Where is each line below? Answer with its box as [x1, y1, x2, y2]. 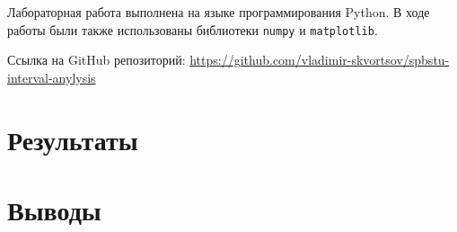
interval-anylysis [7, 67, 96, 86]
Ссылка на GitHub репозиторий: [7, 50, 186, 69]
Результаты [7, 120, 138, 157]
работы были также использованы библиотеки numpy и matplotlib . [7, 20, 378, 39]
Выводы [7, 192, 101, 228]
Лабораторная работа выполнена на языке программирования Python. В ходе [7, 3, 430, 21]
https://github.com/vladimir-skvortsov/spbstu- [189, 50, 450, 69]
